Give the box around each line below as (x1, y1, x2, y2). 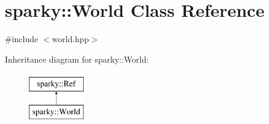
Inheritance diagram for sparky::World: (5, 52, 149, 65)
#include (5, 33, 39, 45)
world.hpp (52, 33, 89, 45)
